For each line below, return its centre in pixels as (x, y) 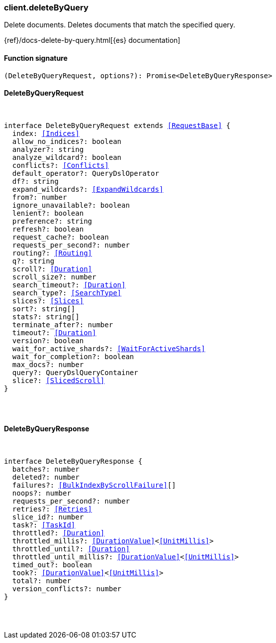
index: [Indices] (46, 133)
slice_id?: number (48, 517)
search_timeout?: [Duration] (69, 285)
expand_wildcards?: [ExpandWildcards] (88, 189)
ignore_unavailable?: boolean (71, 205)
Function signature (36, 58)
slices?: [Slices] (48, 301)
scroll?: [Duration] (52, 269)
